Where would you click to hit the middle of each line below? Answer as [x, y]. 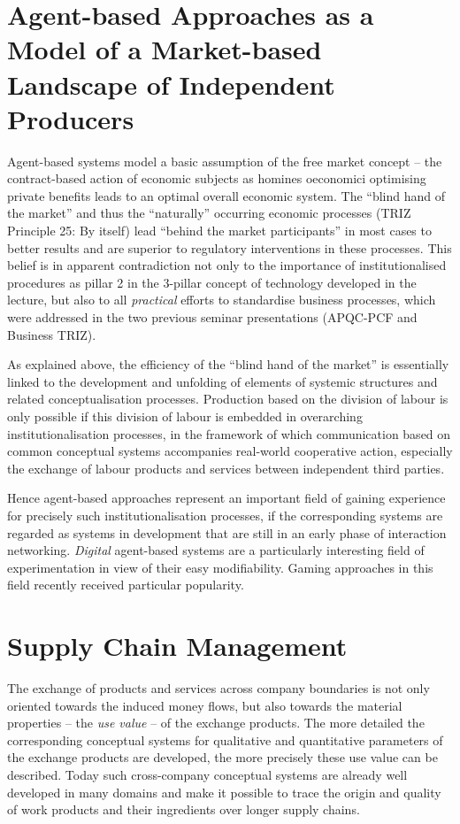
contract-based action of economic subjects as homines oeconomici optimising [217, 178]
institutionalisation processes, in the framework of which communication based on [229, 433]
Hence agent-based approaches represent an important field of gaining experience [226, 498]
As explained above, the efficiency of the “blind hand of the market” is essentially [228, 364]
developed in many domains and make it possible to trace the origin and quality [224, 792]
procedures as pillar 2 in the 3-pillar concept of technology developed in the [212, 282]
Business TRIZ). [52, 334]
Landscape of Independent [171, 84]
